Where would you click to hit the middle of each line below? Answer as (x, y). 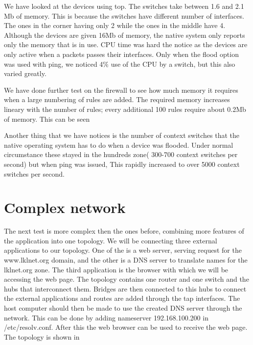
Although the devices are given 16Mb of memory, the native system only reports (125, 35)
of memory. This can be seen (47, 119)
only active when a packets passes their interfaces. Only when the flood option (121, 54)
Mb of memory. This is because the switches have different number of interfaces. (124, 15)
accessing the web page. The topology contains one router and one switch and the (126, 279)
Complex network (65, 207)
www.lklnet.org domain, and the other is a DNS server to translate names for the (126, 260)
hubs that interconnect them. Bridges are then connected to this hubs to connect (125, 288)
